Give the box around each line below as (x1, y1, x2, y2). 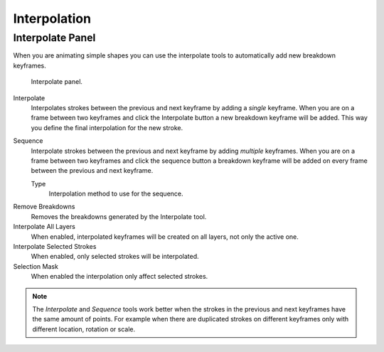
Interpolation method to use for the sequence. (48, 189, 184, 198)
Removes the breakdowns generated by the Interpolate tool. (31, 212, 207, 220)
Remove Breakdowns (13, 203, 75, 211)
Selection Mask (13, 262, 58, 270)
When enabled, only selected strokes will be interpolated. (31, 252, 199, 261)
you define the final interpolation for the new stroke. (31, 123, 183, 132)
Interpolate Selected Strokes (13, 242, 97, 251)
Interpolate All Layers (13, 223, 76, 231)
